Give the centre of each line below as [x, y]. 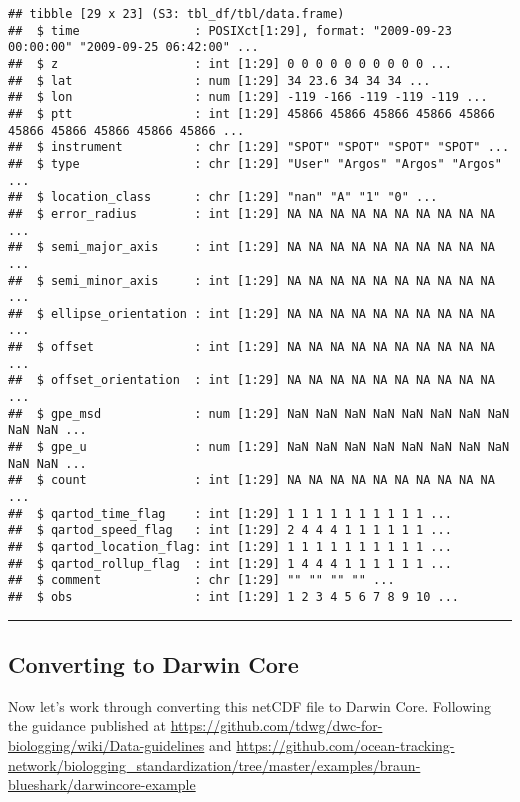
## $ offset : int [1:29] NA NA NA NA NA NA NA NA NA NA [251, 347]
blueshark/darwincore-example [102, 784]
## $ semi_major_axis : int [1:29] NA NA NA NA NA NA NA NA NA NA [251, 247]
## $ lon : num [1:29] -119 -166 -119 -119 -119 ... [248, 97]
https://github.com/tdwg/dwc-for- [276, 725]
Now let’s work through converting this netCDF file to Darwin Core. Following [249, 705]
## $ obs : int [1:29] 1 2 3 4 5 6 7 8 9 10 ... [234, 596]
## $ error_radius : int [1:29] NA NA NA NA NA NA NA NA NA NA [251, 213]
